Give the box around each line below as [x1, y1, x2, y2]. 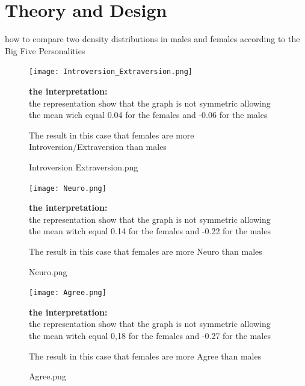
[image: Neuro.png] [29, 184, 106, 193]
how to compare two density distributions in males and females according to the [5, 33, 300, 45]
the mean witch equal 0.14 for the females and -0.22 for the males [29, 225, 271, 237]
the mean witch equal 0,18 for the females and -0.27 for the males [29, 329, 271, 341]
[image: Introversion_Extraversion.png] [29, 67, 193, 76]
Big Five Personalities [5, 44, 85, 57]
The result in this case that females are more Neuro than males [29, 244, 262, 257]
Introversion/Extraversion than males [29, 140, 167, 153]
